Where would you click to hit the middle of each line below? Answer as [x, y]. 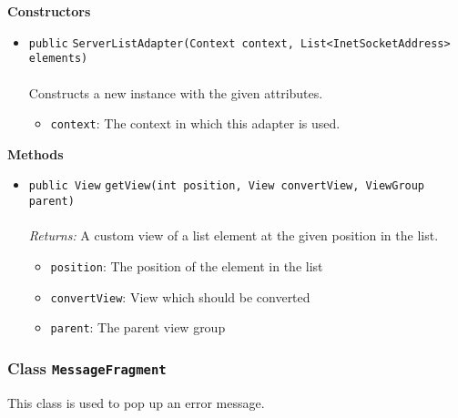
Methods [36, 153]
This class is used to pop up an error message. [136, 402]
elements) [58, 59]
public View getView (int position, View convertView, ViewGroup [227, 186]
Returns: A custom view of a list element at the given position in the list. [234, 235]
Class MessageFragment [87, 367]
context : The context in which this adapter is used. [195, 123]
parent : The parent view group [138, 327]
